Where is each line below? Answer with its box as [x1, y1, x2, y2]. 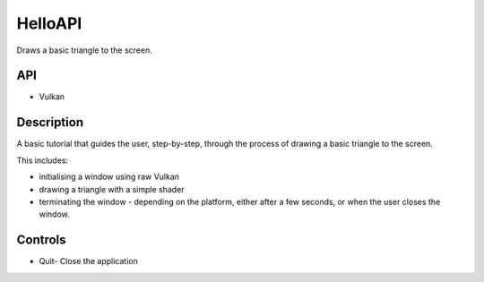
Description [16, 115, 84, 130]
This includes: [16, 155, 69, 166]
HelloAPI [16, 13, 82, 33]
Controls [16, 233, 66, 248]
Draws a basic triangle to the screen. [16, 45, 152, 56]
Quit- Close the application [39, 256, 138, 267]
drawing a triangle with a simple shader [39, 184, 185, 194]
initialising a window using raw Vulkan [39, 171, 179, 183]
